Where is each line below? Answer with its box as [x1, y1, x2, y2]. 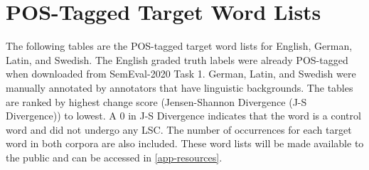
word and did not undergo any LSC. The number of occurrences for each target [6, 122, 352, 137]
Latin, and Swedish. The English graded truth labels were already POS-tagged [6, 52, 348, 67]
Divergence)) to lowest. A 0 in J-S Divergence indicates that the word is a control [6, 108, 361, 123]
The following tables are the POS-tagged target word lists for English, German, [6, 38, 353, 53]
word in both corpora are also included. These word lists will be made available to [6, 136, 364, 151]
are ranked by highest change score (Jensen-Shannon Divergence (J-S [6, 94, 307, 109]
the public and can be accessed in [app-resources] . [6, 149, 223, 164]
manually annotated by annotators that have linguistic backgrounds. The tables [6, 80, 353, 95]
